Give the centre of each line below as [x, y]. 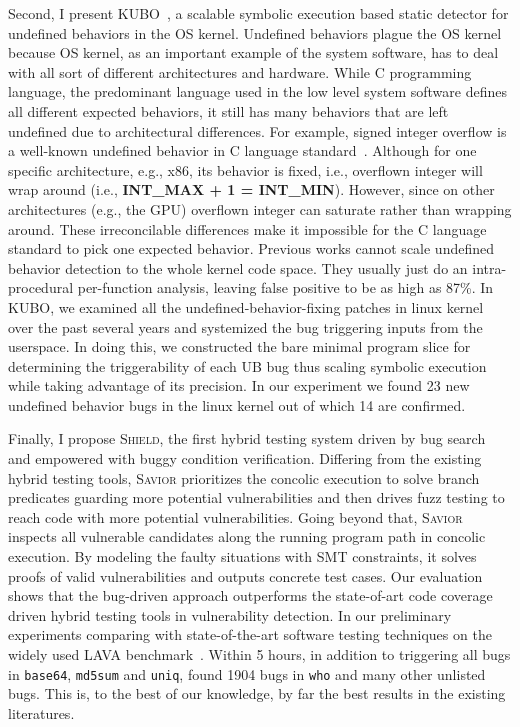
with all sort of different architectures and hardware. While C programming [240, 71]
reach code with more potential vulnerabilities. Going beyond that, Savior [235, 516]
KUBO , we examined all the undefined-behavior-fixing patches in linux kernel [246, 306]
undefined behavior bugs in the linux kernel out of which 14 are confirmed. [237, 404]
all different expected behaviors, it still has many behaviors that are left [228, 110]
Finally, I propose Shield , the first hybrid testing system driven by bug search [247, 438]
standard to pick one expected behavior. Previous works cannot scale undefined [251, 248]
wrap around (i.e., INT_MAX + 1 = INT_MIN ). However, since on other [251, 189]
